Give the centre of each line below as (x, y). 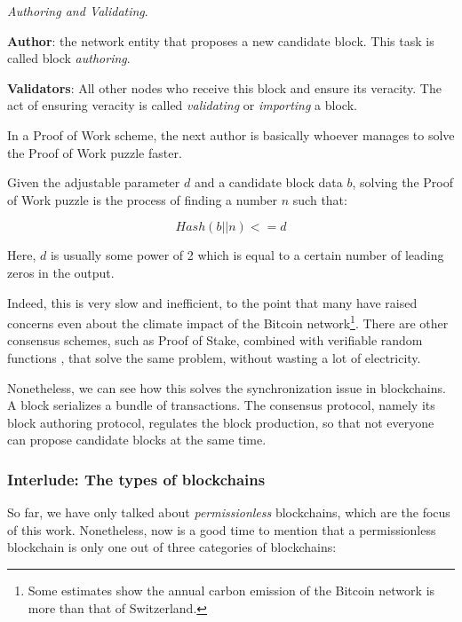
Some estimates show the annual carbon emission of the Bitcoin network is (231, 590)
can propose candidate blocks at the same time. (137, 440)
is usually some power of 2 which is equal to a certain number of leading (247, 255)
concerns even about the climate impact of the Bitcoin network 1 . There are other (228, 322)
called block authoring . (69, 58)
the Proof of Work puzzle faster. (95, 152)
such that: (320, 199)
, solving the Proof (402, 182)
